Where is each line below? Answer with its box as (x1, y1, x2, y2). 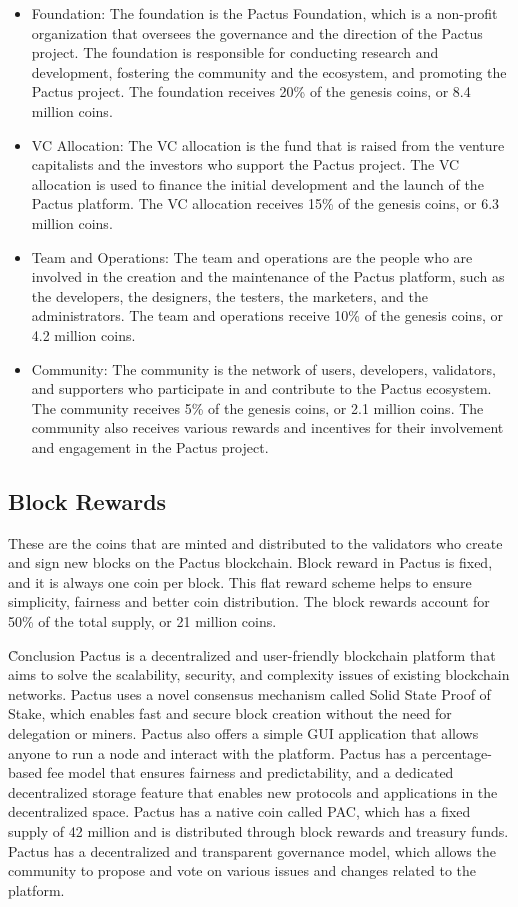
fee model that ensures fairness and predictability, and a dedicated (46, 762, 454, 783)
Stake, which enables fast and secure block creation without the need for (8, 703, 452, 724)
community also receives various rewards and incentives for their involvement (31, 417, 504, 438)
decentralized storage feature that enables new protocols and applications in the (8, 781, 498, 802)
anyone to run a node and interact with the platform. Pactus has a (8, 742, 418, 763)
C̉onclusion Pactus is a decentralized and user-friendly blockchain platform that (8, 644, 496, 665)
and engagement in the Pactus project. (31, 436, 269, 457)
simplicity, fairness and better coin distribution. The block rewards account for (8, 591, 490, 612)
